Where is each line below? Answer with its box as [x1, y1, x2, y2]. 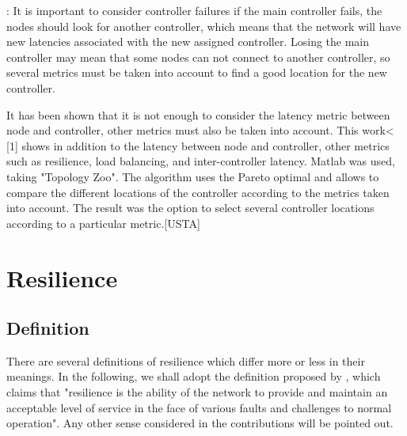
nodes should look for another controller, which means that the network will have [6, 17, 401, 34]
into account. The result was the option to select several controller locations [6, 199, 375, 216]
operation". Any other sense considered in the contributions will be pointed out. [6, 415, 394, 431]
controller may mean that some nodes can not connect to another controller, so [6, 48, 390, 65]
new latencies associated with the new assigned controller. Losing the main [6, 33, 370, 50]
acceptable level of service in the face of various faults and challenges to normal [6, 399, 392, 415]
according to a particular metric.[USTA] [6, 214, 200, 231]
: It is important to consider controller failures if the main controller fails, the [6, 2, 382, 18]
